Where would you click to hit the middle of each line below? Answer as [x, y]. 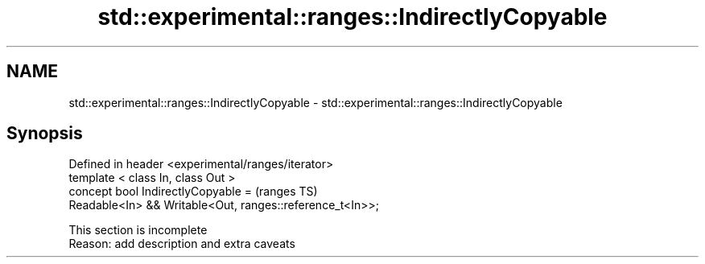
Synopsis [45, 134]
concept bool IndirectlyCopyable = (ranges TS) [193, 192]
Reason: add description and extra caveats [182, 244]
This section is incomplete [138, 230]
